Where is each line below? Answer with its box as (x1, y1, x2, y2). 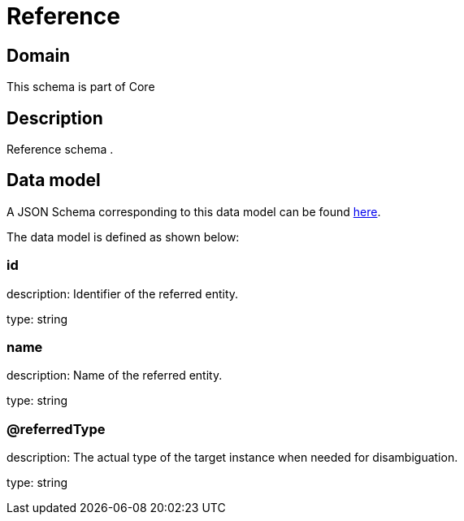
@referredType (7, 420, 106, 437)
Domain (7, 45, 71, 66)
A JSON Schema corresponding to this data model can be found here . (7, 204, 381, 219)
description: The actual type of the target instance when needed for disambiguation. (7, 450, 458, 465)
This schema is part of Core (7, 80, 155, 94)
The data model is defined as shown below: (7, 229, 240, 244)
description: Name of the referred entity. (7, 368, 223, 383)
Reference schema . (7, 142, 114, 157)
